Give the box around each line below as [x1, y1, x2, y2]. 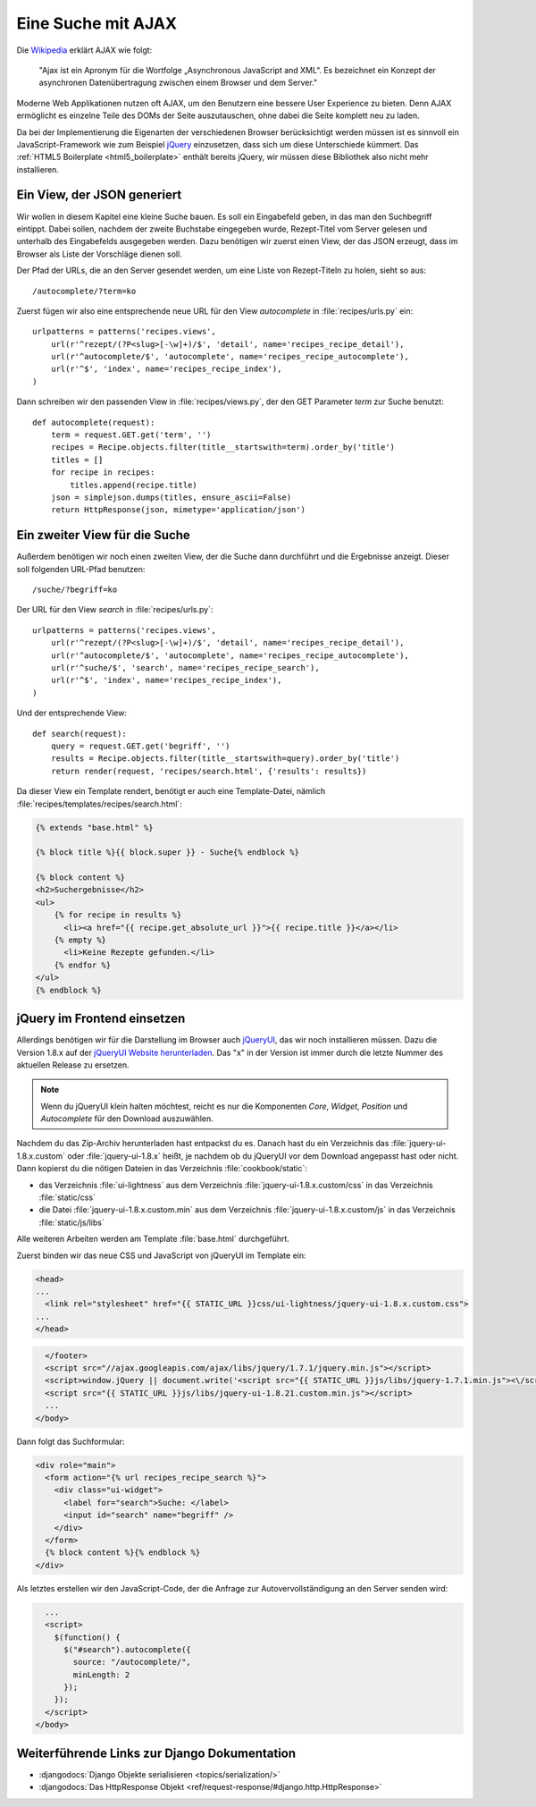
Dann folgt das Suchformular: [16, 1436, 125, 1447]
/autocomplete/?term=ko [32, 286, 137, 296]
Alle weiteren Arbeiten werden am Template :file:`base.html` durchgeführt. [16, 1234, 290, 1245]
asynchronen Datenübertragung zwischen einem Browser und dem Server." [38, 77, 318, 89]
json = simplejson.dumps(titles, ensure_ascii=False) [50, 493, 292, 502]
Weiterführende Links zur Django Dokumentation [16, 1745, 297, 1761]
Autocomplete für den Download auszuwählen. [40, 1113, 214, 1124]
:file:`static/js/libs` [38, 1217, 105, 1228]
